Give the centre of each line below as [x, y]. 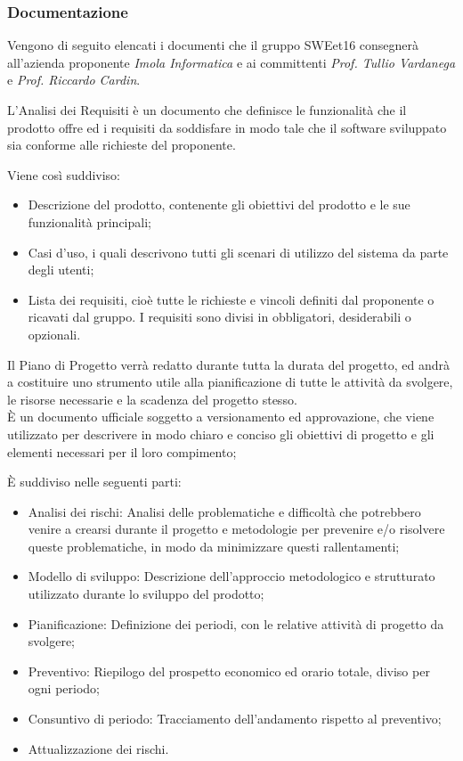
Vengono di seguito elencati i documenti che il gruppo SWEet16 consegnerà [213, 45]
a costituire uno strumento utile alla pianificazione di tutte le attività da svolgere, [230, 382]
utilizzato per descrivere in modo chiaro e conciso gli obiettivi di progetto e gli [221, 434]
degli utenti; [61, 270]
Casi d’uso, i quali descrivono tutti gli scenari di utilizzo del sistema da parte [238, 252]
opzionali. [54, 334]
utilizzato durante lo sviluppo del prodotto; [146, 594]
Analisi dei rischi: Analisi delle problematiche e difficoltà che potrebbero [224, 511]
